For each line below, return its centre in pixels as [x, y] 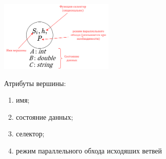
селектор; [30, 134]
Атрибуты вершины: [35, 83]
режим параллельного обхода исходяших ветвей [89, 150]
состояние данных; [45, 116]
